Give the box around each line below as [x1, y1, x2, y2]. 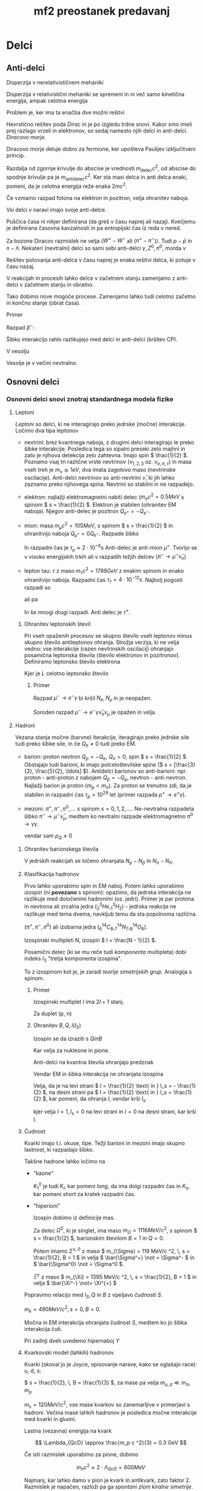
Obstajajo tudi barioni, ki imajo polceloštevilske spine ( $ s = [24, 761, 173, 769]
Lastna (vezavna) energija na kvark [24, 1427, 112, 1434]
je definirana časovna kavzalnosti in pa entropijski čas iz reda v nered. [6, 224, 182, 232]
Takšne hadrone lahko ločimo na [24, 1158, 105, 1165]
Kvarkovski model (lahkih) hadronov [24, 1349, 114, 1356]
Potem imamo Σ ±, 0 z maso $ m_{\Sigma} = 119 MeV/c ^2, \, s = [33, 1247, 190, 1254]
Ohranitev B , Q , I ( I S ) [33, 1022, 82, 1030]
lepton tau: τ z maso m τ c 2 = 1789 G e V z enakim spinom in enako [24, 566, 184, 576]
